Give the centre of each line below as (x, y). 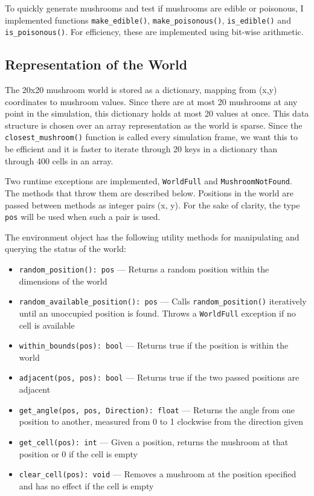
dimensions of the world (63, 281)
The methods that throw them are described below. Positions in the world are (149, 192)
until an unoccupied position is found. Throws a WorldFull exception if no (157, 313)
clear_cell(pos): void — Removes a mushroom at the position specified (158, 474)
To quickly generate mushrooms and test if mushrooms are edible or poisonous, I (154, 8)
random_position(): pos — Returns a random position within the (144, 269)
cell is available (47, 325)
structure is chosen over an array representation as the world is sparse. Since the (154, 125)
